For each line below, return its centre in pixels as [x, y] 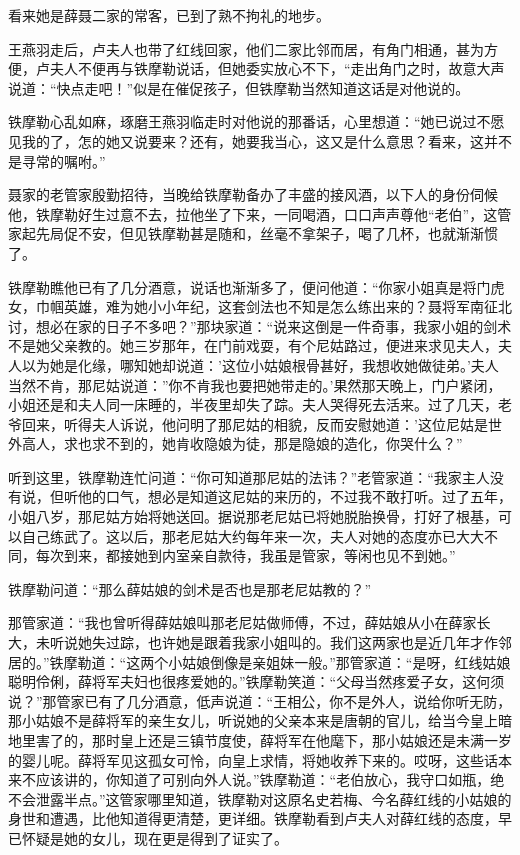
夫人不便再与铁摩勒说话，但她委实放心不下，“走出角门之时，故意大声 [277, 68]
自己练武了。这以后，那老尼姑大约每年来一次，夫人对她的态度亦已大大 [252, 535]
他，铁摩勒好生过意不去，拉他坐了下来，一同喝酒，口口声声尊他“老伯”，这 [253, 213]
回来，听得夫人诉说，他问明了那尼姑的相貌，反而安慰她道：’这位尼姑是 [254, 423]
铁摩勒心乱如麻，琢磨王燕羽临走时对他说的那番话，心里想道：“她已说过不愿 [256, 121]
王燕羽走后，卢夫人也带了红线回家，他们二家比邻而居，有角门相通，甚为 [246, 48]
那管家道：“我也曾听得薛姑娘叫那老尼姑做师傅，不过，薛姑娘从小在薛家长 [249, 622]
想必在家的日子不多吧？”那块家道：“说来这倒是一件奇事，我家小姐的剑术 [273, 325]
